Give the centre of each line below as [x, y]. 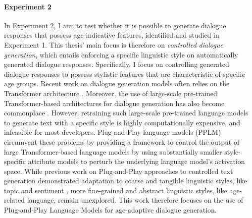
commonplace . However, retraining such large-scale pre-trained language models [126, 113]
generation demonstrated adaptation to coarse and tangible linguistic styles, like [126, 181]
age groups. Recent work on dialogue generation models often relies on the [117, 83]
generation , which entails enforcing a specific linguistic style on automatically [121, 54]
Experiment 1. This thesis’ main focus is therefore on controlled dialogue [114, 44]
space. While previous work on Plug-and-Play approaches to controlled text [119, 171]
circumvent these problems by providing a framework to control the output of [122, 141]
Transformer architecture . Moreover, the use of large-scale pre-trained [111, 93]
